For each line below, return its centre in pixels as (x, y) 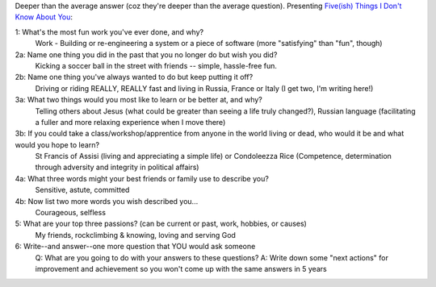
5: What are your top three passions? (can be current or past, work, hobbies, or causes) (161, 224)
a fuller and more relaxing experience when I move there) (130, 122)
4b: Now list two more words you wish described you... (107, 201)
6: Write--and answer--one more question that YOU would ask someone (135, 247)
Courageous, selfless (71, 213)
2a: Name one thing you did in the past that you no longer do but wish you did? (146, 54)
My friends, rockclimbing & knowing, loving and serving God (135, 235)
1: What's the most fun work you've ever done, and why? (109, 31)
